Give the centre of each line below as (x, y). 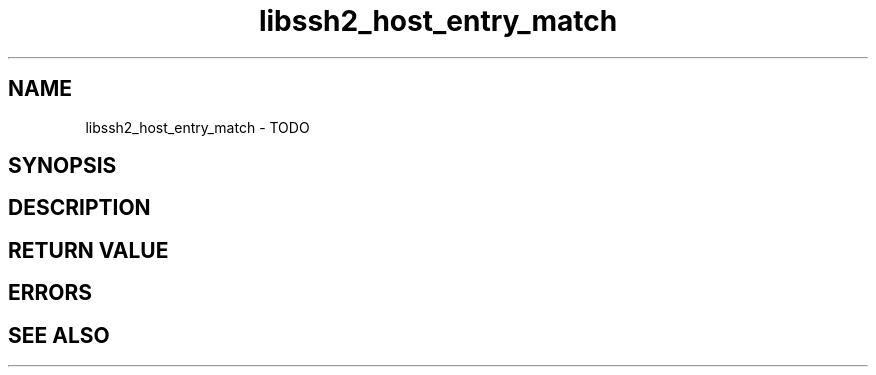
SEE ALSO (59, 335)
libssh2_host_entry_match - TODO (197, 127)
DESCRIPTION (79, 208)
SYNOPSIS (62, 166)
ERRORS (50, 293)
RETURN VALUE (88, 250)
